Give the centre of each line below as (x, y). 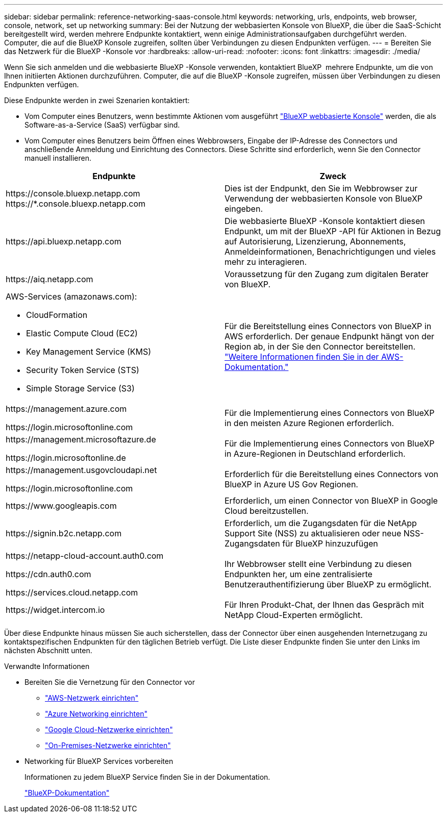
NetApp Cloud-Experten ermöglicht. (294, 615)
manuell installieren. (58, 158)
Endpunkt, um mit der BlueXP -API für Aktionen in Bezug (333, 231)
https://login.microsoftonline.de (66, 458)
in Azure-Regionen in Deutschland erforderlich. (315, 454)
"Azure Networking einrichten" (96, 714)
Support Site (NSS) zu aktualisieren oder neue (313, 533)
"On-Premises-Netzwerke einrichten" (108, 745)
